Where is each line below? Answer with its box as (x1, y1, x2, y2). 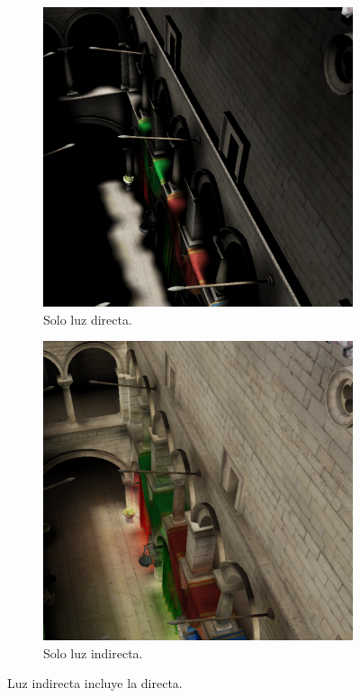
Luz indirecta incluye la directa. (7, 674, 183, 693)
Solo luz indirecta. (43, 643, 143, 662)
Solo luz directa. (43, 309, 132, 328)
